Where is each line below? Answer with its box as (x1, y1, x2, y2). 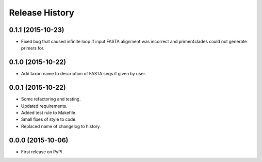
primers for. (21, 45, 45, 51)
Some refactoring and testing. (21, 96, 81, 102)
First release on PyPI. (21, 148, 64, 155)
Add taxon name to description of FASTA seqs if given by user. (21, 71, 147, 77)
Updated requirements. (21, 103, 67, 109)
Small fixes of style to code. (21, 116, 77, 122)
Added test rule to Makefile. (21, 110, 77, 116)
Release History (9, 7, 75, 18)
